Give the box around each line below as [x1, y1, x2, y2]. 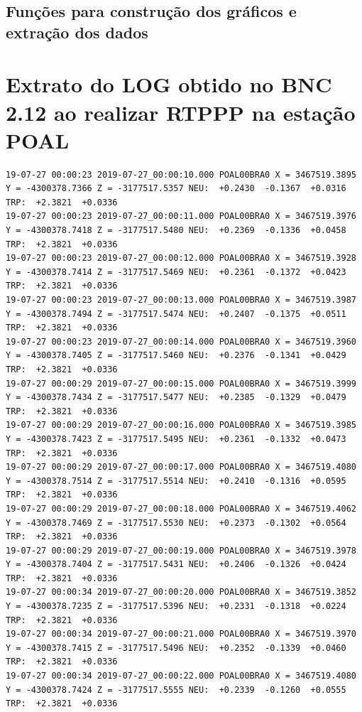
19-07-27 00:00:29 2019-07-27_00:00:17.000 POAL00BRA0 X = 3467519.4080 [6, 462, 356, 473]
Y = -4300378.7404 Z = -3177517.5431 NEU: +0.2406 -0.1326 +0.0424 [6, 559, 346, 570]
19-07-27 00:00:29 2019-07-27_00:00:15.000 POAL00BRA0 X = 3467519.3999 [6, 378, 356, 389]
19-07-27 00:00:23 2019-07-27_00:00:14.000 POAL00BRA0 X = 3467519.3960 [6, 336, 356, 347]
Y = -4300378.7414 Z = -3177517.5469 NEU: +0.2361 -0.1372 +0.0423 [6, 266, 346, 277]
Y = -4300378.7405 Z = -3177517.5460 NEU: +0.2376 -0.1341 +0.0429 [6, 350, 346, 361]
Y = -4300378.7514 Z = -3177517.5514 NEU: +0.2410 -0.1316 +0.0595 [6, 475, 346, 486]
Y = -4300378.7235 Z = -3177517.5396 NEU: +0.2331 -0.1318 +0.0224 [6, 601, 346, 612]
